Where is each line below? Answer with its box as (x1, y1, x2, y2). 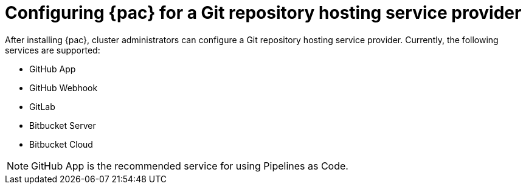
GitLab (29, 101, 55, 112)
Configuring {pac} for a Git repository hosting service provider (5, 2, 522, 23)
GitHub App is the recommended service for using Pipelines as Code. (31, 159, 348, 172)
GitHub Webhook (29, 82, 98, 93)
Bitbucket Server (29, 120, 96, 131)
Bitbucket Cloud (29, 139, 93, 149)
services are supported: (5, 44, 100, 55)
